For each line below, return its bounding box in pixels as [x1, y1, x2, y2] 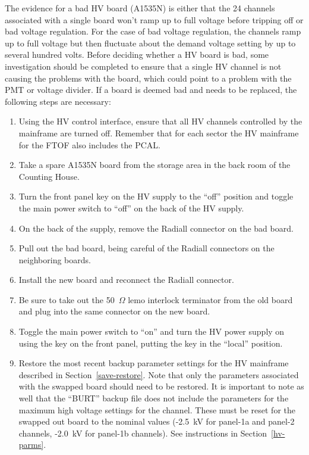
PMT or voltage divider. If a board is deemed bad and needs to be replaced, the [5, 83, 297, 96]
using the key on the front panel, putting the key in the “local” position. [18, 336, 283, 349]
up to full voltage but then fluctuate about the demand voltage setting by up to [5, 36, 296, 49]
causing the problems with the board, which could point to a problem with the [5, 71, 292, 84]
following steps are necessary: [5, 95, 111, 107]
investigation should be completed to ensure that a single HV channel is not [5, 60, 282, 72]
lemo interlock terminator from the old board [128, 293, 293, 306]
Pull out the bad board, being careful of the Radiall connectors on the [18, 242, 275, 254]
